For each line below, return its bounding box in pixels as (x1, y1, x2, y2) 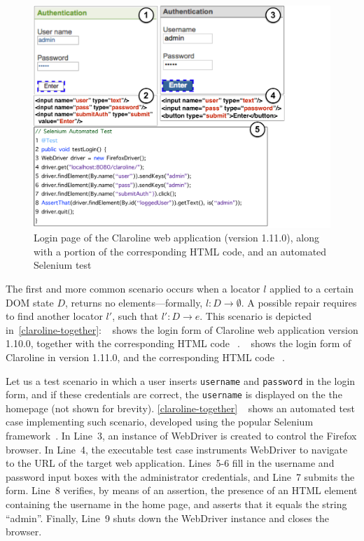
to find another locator (6, 309, 103, 323)
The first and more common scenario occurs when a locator (6, 281, 260, 295)
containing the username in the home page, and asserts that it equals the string (6, 496, 347, 511)
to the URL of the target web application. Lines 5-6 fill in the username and (6, 456, 335, 470)
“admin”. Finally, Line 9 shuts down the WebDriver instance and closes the (6, 510, 329, 525)
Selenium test (34, 258, 92, 272)
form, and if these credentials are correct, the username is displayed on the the (6, 387, 342, 402)
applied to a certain (269, 281, 353, 295)
